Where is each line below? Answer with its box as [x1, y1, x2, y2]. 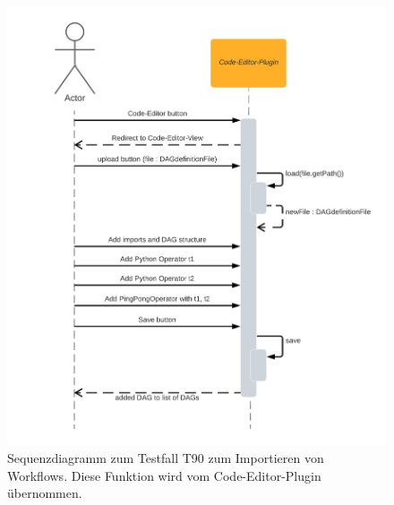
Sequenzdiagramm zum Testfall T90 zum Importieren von [7, 449, 324, 467]
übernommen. [7, 484, 82, 502]
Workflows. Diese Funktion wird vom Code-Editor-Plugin [7, 466, 321, 484]
